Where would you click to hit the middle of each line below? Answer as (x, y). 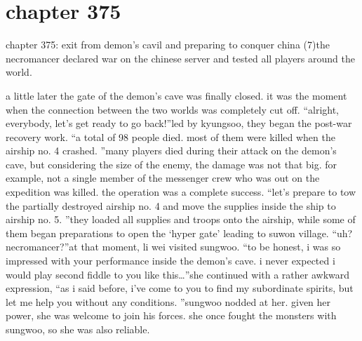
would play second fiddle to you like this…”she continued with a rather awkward (178, 274)
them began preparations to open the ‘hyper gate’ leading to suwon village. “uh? (179, 233)
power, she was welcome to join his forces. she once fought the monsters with (171, 315)
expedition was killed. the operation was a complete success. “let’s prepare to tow (181, 192)
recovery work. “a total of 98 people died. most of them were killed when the (170, 136)
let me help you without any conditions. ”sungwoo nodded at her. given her (168, 301)
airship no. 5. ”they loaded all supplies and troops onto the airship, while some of (181, 219)
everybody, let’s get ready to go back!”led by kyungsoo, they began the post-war (179, 123)
